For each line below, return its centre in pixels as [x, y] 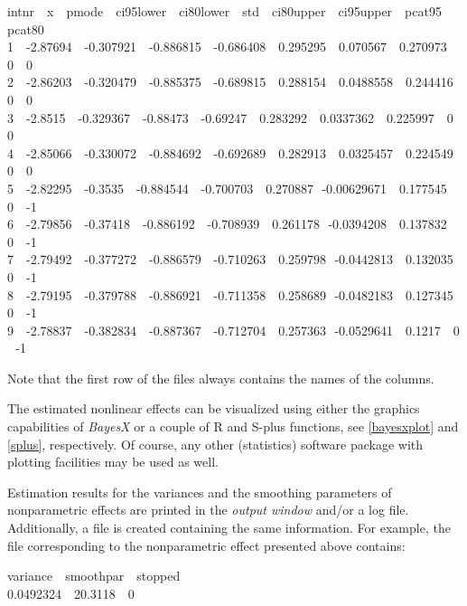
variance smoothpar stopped [94, 576]
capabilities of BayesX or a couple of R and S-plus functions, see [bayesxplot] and [233, 426]
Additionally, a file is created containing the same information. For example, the [229, 528]
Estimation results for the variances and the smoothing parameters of [200, 492]
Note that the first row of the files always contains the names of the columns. [221, 378]
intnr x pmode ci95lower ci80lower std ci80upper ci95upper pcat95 [224, 11]
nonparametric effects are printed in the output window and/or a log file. [208, 510]
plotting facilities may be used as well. [113, 462]
